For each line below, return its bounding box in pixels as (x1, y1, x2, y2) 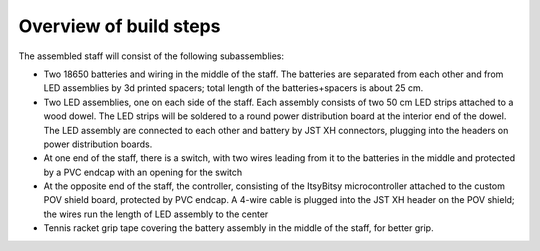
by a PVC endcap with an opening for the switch (43, 166, 243, 178)
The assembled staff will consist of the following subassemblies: (18, 50, 285, 62)
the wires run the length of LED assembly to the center (43, 208, 269, 220)
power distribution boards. (43, 138, 153, 150)
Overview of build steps (18, 15, 221, 37)
